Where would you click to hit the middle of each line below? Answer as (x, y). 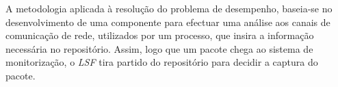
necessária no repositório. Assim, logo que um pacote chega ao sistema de (159, 48)
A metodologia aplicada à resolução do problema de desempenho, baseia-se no (169, 8)
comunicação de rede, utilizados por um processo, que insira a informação (160, 35)
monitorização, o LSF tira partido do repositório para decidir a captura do (162, 62)
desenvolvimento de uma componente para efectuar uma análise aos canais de (168, 22)
